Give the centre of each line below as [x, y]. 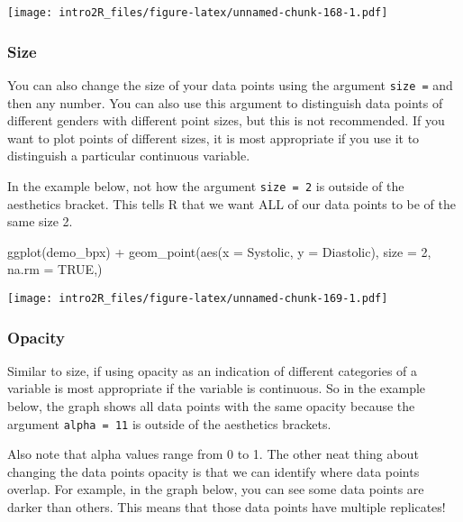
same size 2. [40, 221]
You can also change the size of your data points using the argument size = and [230, 84]
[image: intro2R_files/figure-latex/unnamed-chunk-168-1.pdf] [198, 13]
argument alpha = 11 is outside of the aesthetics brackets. [169, 423]
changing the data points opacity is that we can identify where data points [213, 471]
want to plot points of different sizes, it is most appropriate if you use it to [213, 137]
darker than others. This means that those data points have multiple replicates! [227, 507]
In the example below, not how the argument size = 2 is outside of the [206, 185]
